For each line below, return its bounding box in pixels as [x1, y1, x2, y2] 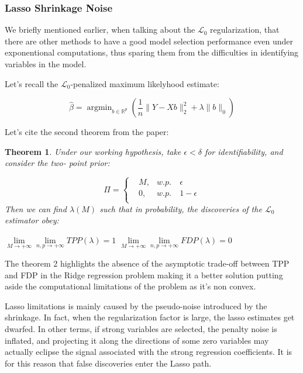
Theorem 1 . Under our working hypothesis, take [5, 145, 181, 157]
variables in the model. [5, 58, 87, 70]
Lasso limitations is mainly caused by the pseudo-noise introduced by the [5, 299, 267, 312]
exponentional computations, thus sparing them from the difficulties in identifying [5, 46, 299, 58]
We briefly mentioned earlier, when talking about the [5, 23, 195, 36]
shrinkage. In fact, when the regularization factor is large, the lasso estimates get [5, 311, 295, 323]
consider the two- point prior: [5, 157, 110, 169]
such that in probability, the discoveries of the [99, 202, 262, 215]
